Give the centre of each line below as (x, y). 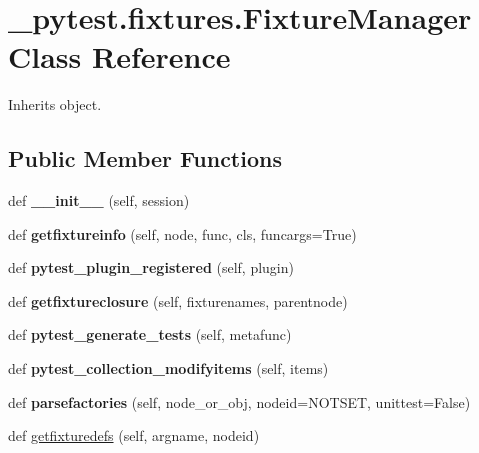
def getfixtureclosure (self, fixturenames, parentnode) (178, 300)
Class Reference (119, 56)
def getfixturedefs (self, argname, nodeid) (134, 435)
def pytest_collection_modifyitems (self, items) (168, 368)
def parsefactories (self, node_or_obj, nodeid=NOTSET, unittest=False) (239, 401)
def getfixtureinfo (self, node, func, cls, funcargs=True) (182, 233)
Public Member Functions (145, 158)
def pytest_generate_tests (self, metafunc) (150, 334)
